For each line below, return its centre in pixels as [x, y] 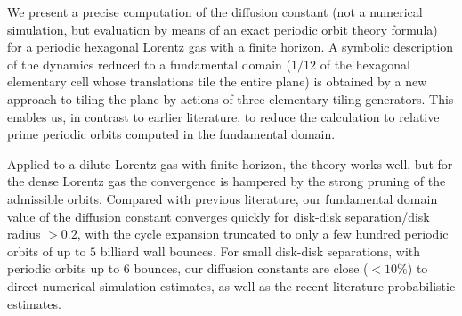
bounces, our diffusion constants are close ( [251, 268]
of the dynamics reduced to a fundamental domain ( [150, 64]
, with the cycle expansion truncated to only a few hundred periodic [263, 234]
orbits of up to [47, 251]
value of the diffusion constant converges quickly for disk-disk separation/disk [219, 216]
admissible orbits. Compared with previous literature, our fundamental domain [223, 198]
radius [24, 234]
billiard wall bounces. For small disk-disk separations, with [260, 251]
